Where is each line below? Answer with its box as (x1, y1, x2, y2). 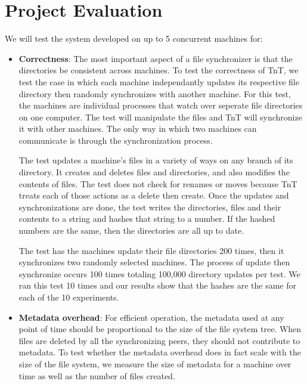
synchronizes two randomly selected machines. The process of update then (18, 256, 290, 268)
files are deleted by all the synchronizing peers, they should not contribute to (18, 334, 300, 346)
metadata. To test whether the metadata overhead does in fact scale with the (18, 346, 301, 358)
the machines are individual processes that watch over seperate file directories (18, 99, 303, 112)
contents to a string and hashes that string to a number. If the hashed (18, 212, 275, 225)
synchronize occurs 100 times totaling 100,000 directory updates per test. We (18, 267, 300, 280)
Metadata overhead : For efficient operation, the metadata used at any (18, 311, 284, 323)
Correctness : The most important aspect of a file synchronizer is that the (18, 52, 293, 64)
